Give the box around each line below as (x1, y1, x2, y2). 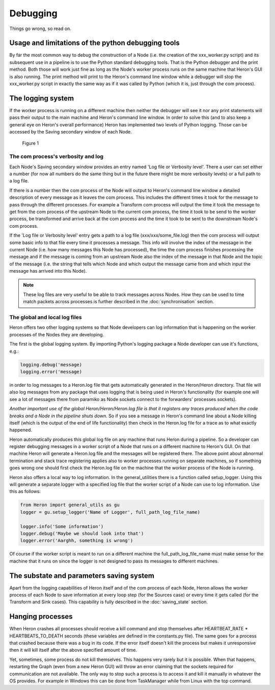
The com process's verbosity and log (9, 153, 104, 160)
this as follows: (9, 488, 41, 494)
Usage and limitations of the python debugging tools (9, 39, 180, 47)
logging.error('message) (20, 368, 82, 375)
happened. (9, 427, 33, 433)
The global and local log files (9, 314, 82, 321)
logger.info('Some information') (20, 523, 104, 529)
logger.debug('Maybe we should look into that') (20, 530, 144, 536)
